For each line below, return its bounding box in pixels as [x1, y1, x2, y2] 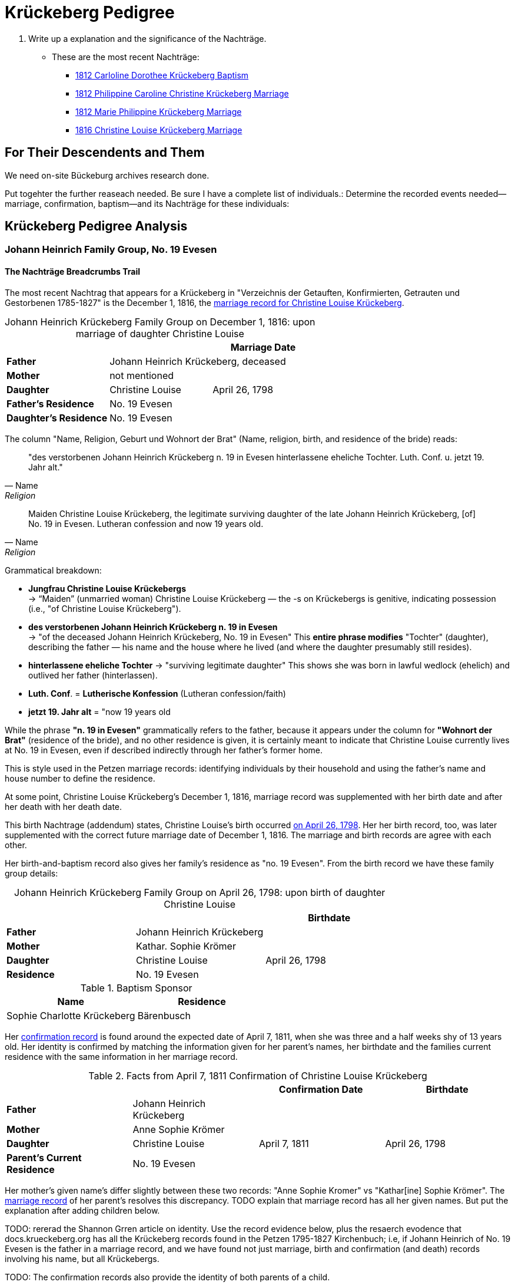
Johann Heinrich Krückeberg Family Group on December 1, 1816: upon [5, 315, 315, 328]
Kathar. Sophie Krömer [136, 940, 236, 952]
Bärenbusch [137, 1009, 191, 1022]
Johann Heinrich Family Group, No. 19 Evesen [5, 243, 217, 256]
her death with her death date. [5, 801, 122, 812]
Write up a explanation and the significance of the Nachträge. [28, 33, 267, 44]
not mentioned [109, 369, 174, 381]
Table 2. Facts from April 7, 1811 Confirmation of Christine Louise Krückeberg [88, 1069, 427, 1082]
